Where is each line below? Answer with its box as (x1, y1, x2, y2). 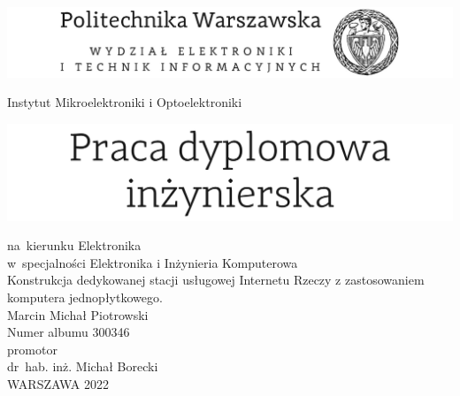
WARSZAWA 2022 (7, 375, 109, 393)
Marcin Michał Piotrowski (7, 305, 149, 324)
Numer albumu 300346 (7, 323, 130, 341)
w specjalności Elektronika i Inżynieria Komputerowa (7, 253, 298, 271)
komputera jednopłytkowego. (7, 288, 163, 307)
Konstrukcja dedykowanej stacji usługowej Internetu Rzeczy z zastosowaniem (7, 270, 425, 289)
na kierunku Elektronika (7, 236, 142, 255)
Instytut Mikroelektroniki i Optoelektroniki (7, 93, 242, 111)
